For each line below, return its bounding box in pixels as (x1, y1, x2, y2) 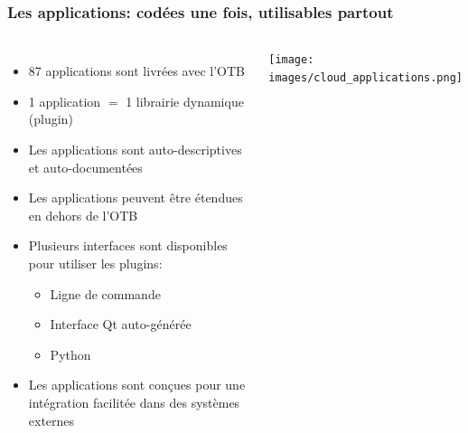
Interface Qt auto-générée (50, 315, 192, 334)
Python (50, 344, 91, 363)
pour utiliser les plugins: (28, 253, 163, 272)
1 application (28, 91, 101, 110)
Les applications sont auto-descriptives (28, 140, 242, 158)
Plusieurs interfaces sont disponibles (28, 236, 228, 255)
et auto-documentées (28, 157, 143, 176)
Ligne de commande (50, 284, 161, 303)
